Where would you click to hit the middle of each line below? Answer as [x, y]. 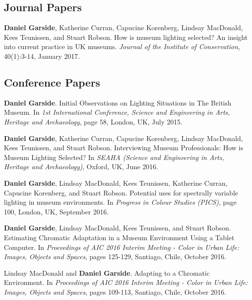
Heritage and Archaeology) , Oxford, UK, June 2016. [81, 167]
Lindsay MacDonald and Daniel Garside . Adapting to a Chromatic [107, 273]
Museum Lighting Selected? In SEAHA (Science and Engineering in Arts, [114, 157]
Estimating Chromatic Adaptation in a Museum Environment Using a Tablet [119, 237]
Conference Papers [52, 82]
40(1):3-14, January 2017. [42, 56]
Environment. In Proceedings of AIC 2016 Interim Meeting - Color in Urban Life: [126, 282]
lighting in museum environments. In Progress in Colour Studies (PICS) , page [120, 202]
